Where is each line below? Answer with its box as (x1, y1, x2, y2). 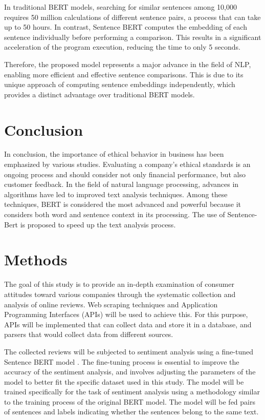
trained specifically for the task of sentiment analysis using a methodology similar (4, 386, 260, 397)
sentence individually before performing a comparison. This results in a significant (4, 31, 261, 42)
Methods (4, 249, 68, 270)
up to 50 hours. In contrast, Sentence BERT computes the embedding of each (4, 22, 247, 32)
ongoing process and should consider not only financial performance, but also (4, 169, 246, 179)
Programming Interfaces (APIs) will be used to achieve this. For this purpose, (4, 309, 248, 320)
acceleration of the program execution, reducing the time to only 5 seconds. (4, 41, 240, 52)
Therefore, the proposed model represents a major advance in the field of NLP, (4, 58, 251, 69)
